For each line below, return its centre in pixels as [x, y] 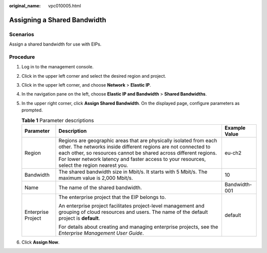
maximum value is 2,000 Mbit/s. [96, 178]
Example [235, 128]
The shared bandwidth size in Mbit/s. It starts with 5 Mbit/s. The [133, 172]
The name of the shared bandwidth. [100, 188]
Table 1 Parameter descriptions [58, 120]
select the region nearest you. [93, 165]
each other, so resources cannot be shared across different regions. [138, 153]
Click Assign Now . [41, 242]
